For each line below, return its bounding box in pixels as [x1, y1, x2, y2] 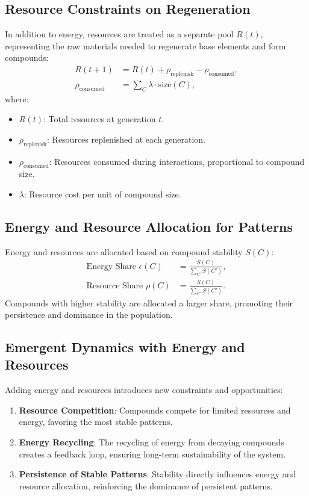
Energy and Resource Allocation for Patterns [5, 217, 293, 235]
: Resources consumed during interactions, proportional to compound [49, 155, 305, 167]
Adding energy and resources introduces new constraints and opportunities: [5, 383, 283, 396]
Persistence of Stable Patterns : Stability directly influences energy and [19, 468, 296, 480]
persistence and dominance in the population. [5, 308, 173, 321]
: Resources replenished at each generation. [47, 132, 206, 145]
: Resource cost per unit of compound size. [23, 188, 181, 200]
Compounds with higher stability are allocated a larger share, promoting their [5, 296, 293, 309]
